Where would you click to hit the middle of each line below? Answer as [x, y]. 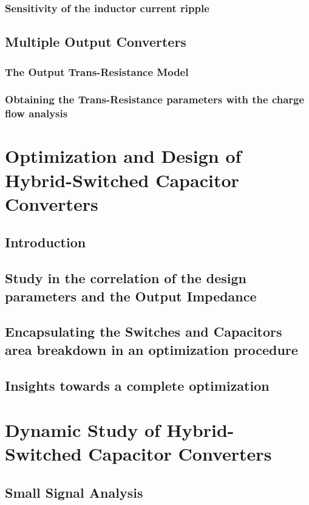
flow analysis [36, 113]
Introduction [46, 242]
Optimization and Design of [123, 156]
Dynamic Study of [83, 430]
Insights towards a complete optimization [137, 385]
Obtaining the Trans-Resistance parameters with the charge [155, 99]
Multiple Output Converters [96, 42]
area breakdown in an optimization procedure [151, 349]
